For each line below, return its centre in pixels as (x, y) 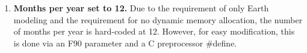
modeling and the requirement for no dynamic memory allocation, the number (158, 19)
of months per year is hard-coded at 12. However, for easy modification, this (154, 31)
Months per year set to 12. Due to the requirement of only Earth (141, 8)
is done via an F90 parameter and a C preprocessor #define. (125, 43)
